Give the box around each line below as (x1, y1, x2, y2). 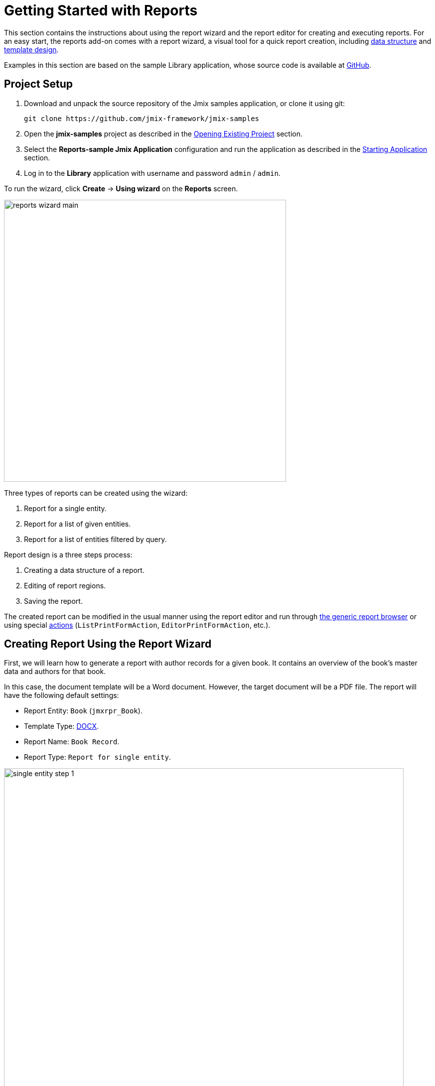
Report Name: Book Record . (24, 737, 120, 746)
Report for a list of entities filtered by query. (24, 535, 167, 543)
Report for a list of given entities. (24, 519, 131, 528)
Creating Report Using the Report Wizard (4, 638, 212, 651)
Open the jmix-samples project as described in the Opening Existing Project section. (24, 129, 302, 138)
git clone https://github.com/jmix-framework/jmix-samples (24, 114, 260, 123)
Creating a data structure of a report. (24, 565, 145, 574)
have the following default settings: (4, 691, 119, 700)
